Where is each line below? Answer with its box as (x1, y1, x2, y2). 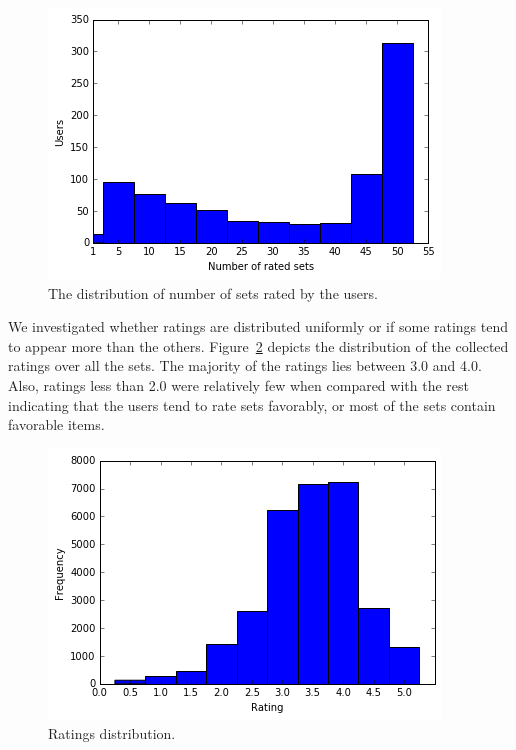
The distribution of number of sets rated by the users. (48, 282, 378, 303)
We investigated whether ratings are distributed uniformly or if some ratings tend (8, 316, 509, 337)
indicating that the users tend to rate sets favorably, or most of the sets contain (8, 394, 496, 415)
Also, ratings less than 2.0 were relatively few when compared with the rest (8, 374, 469, 395)
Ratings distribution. (48, 723, 176, 744)
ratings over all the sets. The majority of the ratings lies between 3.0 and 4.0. (8, 355, 482, 376)
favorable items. (8, 414, 105, 435)
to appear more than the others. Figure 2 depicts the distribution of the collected (8, 335, 509, 356)
